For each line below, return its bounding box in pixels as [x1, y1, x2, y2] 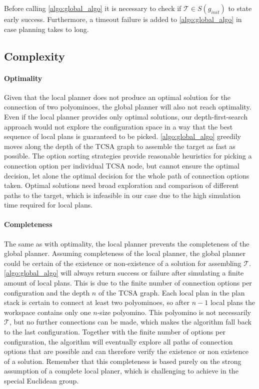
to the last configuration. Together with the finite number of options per [4, 326, 225, 337]
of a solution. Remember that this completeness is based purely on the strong [4, 355, 241, 366]
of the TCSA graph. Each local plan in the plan [98, 287, 245, 297]
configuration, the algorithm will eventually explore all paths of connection [4, 336, 233, 346]
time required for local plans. [4, 199, 93, 210]
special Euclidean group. [4, 375, 79, 385]
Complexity [4, 48, 65, 63]
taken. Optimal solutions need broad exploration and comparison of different [4, 180, 239, 190]
